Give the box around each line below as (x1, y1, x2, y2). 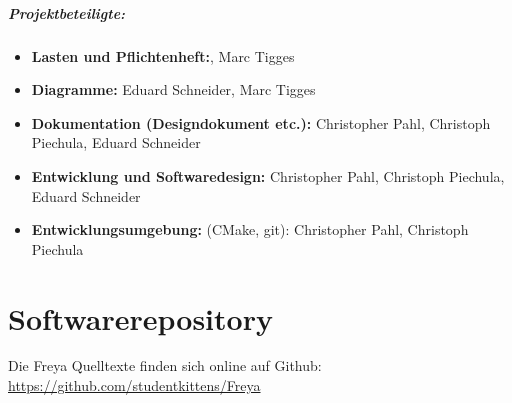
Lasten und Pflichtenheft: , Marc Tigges (31, 45, 295, 66)
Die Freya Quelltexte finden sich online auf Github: (8, 355, 322, 376)
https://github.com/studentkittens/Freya (8, 375, 261, 396)
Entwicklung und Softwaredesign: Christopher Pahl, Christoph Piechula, (31, 165, 505, 186)
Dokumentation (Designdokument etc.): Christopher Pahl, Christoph (31, 112, 491, 133)
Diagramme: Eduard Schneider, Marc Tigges (31, 79, 316, 100)
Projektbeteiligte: (8, 2, 126, 23)
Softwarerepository (8, 297, 273, 338)
